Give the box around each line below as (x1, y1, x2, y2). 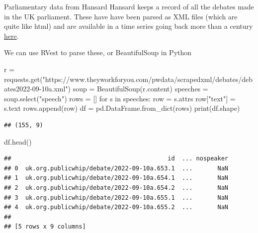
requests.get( (4, 74, 43, 84)
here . (4, 30, 19, 41)
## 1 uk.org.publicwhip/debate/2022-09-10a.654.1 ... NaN (4, 174, 229, 182)
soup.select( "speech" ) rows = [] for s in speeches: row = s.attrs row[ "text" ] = (4, 93, 236, 103)
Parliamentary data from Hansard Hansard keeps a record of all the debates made (4, 1, 254, 11)
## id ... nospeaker (4, 155, 229, 162)
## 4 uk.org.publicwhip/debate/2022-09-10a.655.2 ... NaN (4, 204, 229, 211)
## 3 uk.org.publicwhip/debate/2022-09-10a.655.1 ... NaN (4, 194, 229, 201)
